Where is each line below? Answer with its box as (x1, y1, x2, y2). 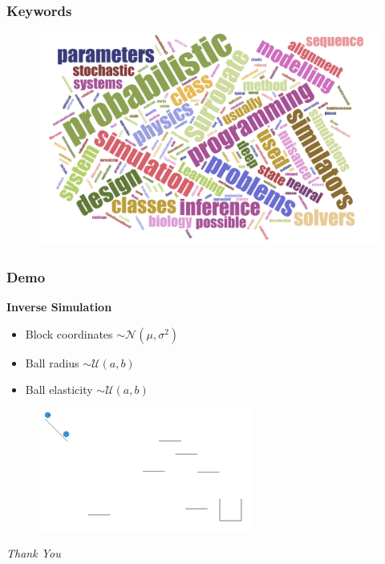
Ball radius (25, 354, 79, 371)
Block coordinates (25, 325, 113, 342)
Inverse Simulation (6, 298, 112, 315)
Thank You (6, 544, 61, 561)
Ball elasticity (25, 381, 93, 398)
